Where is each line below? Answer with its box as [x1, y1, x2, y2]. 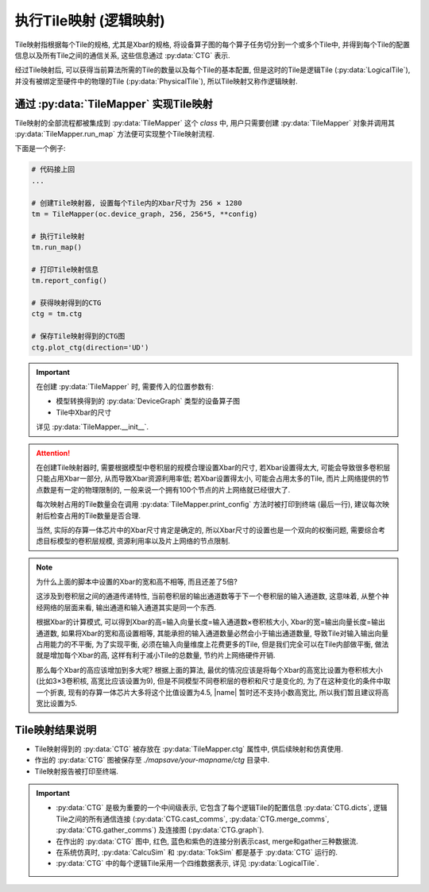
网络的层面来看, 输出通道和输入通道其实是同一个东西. [42, 602, 217, 612]
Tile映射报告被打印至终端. [34, 767, 119, 776]
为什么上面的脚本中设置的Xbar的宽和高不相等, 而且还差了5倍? [36, 577, 238, 587]
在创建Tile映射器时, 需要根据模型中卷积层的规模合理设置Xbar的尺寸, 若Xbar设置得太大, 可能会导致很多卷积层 [36, 462, 391, 472]
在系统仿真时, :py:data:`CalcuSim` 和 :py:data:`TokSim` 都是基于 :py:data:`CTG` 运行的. [56, 848, 338, 857]
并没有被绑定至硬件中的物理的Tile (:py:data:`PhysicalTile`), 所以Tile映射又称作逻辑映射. [14, 76, 298, 86]
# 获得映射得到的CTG [31, 299, 102, 307]
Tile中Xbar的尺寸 [56, 407, 112, 417]
